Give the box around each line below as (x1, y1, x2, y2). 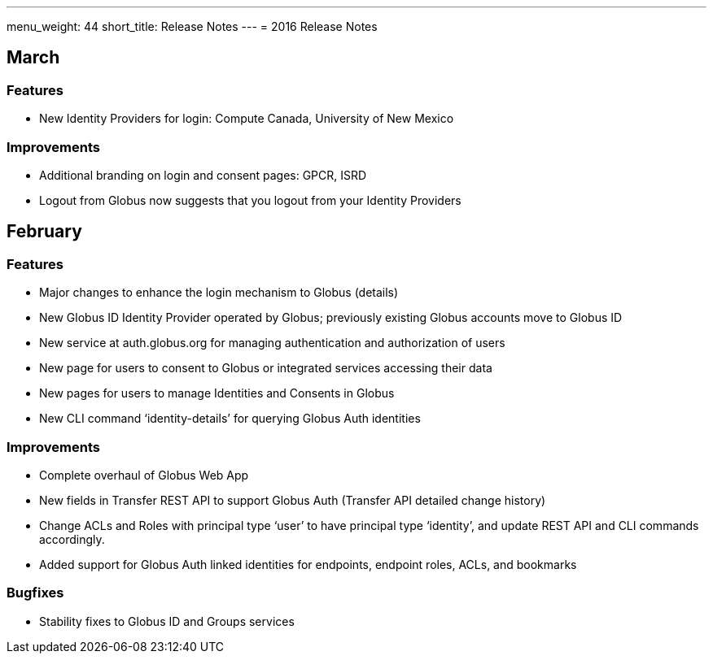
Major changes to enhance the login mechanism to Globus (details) (39, 285, 399, 300)
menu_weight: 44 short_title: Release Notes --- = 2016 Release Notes (7, 20, 378, 33)
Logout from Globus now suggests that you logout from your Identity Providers (39, 193, 461, 207)
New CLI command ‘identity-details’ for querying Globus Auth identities (39, 411, 421, 426)
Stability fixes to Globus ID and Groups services (39, 614, 295, 628)
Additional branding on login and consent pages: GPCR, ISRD (39, 167, 367, 182)
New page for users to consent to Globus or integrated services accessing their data (39, 361, 492, 376)
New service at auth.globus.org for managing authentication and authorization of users (39, 336, 505, 350)
